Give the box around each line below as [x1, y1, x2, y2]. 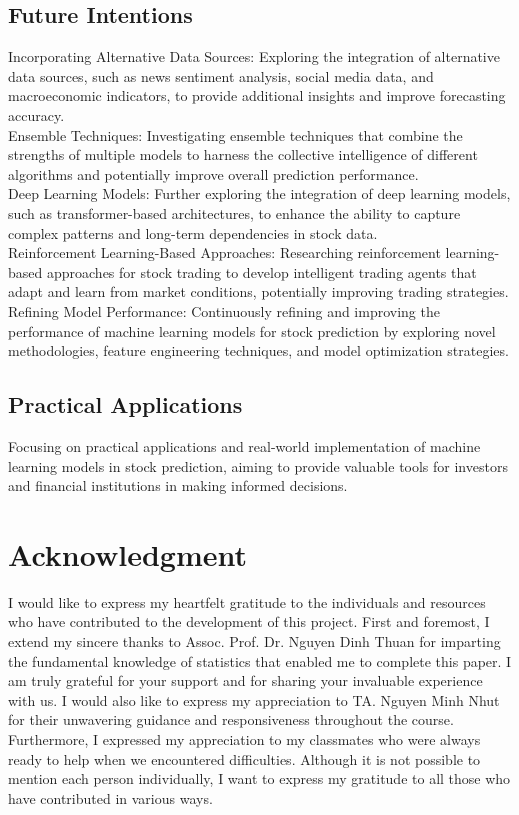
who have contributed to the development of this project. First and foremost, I [8, 611, 490, 632]
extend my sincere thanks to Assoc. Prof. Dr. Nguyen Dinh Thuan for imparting [8, 631, 501, 651]
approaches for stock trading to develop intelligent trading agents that [46, 261, 477, 282]
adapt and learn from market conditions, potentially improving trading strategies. [8, 281, 509, 302]
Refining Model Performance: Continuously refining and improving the [8, 300, 440, 321]
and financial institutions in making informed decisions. [8, 475, 348, 496]
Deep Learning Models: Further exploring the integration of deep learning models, [8, 183, 511, 204]
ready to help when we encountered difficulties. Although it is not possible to [8, 748, 481, 769]
